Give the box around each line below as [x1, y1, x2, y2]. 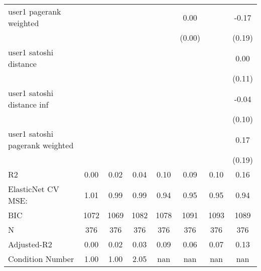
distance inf [8, 99, 49, 110]
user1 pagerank [8, 6, 61, 17]
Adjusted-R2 [8, 238, 52, 250]
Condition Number [8, 253, 74, 264]
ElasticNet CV [8, 183, 59, 195]
